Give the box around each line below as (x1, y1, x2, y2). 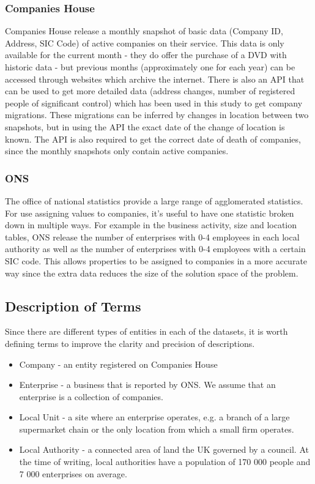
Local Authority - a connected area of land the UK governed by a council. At (19, 443, 309, 456)
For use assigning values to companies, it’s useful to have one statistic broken (5, 206, 294, 219)
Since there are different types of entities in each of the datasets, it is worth (5, 325, 288, 338)
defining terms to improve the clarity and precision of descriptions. (5, 337, 255, 349)
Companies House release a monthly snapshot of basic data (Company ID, (5, 24, 283, 37)
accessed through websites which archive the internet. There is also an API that (5, 72, 305, 85)
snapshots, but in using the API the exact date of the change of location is (5, 120, 285, 133)
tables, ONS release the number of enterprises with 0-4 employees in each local (5, 230, 300, 243)
